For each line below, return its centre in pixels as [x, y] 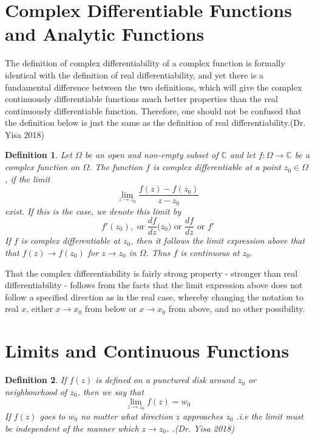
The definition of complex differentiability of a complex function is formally [145, 63]
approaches [203, 416]
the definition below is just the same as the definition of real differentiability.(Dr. [155, 123]
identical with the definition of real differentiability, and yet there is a [134, 74]
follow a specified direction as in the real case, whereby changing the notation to [154, 296]
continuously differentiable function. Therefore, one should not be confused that [153, 110]
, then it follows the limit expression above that [218, 240]
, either [39, 309]
